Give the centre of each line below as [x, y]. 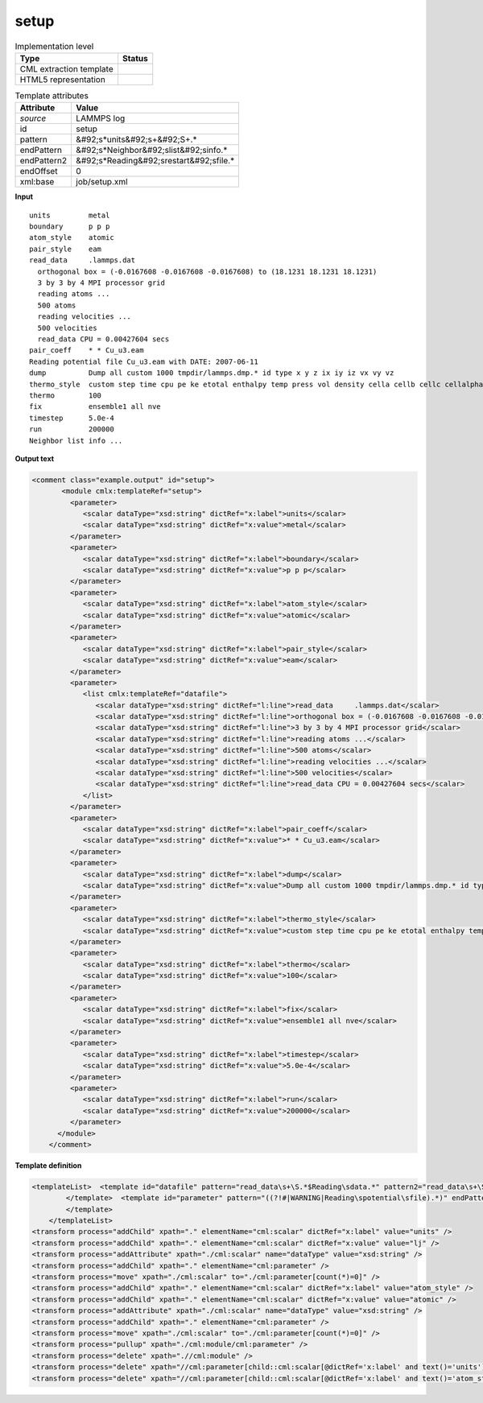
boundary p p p [70, 227]
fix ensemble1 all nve [95, 407]
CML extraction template [66, 68]
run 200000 [72, 429]
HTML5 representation [63, 79]
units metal [70, 215]
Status [135, 58]
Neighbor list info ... [76, 440]
